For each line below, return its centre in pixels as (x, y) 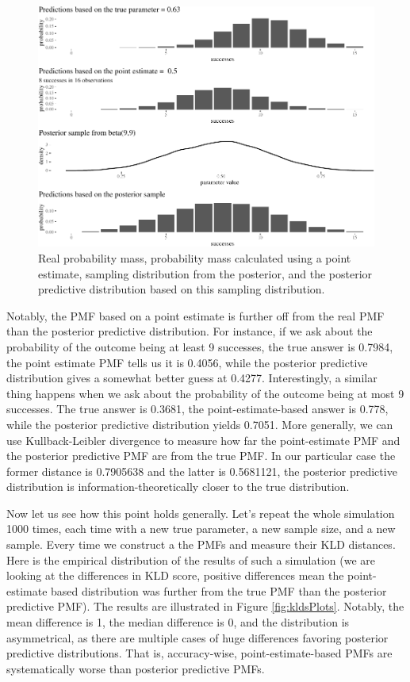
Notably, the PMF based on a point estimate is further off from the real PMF (195, 315)
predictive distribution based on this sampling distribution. (182, 289)
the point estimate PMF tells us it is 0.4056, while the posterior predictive (187, 362)
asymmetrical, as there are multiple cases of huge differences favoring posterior (197, 637)
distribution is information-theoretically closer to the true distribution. (178, 487)
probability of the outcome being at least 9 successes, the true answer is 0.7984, (200, 346)
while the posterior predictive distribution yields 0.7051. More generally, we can (200, 424)
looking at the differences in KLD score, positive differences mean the (175, 575)
